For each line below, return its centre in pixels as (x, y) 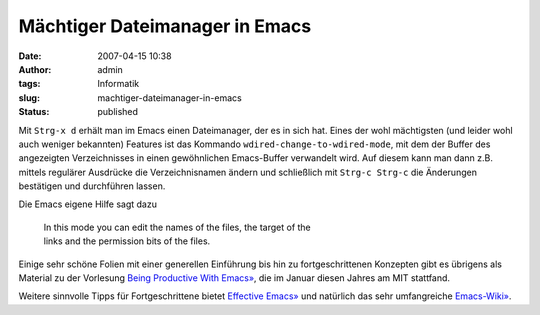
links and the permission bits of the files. (127, 241)
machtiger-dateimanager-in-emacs (169, 97)
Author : (35, 69)
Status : (34, 112)
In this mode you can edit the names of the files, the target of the (177, 227)
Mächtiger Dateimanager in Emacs (165, 26)
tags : (29, 84)
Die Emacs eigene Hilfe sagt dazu (87, 204)
